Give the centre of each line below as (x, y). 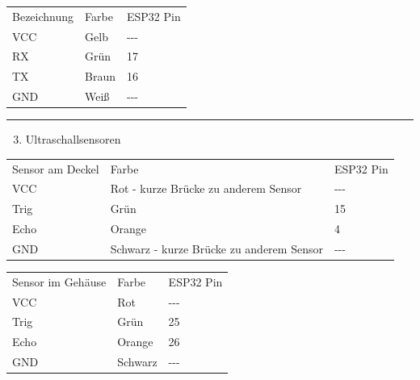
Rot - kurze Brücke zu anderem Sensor (206, 188)
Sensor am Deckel (56, 168)
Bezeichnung (43, 16)
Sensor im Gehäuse (59, 281)
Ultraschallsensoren (73, 139)
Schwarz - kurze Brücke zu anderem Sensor (216, 248)
